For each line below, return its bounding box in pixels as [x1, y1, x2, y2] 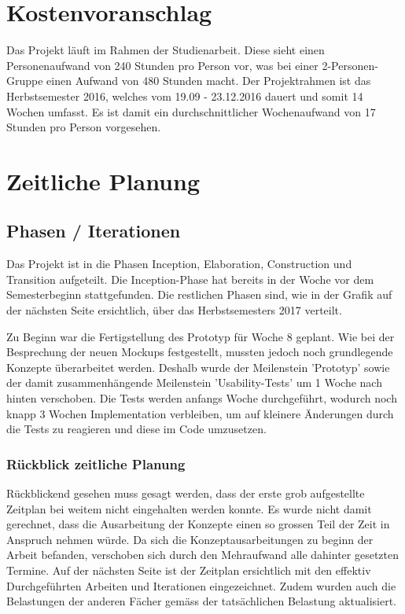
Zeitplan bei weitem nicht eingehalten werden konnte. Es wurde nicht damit [6, 500, 372, 517]
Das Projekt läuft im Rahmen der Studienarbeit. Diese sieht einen [6, 42, 325, 58]
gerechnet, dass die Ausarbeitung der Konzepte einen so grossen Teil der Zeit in [6, 516, 390, 532]
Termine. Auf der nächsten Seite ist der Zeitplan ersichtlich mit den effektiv [6, 561, 371, 578]
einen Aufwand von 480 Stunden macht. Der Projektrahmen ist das [46, 72, 371, 89]
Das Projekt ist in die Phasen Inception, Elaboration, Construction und [6, 256, 352, 272]
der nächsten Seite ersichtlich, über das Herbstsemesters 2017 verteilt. [6, 302, 342, 318]
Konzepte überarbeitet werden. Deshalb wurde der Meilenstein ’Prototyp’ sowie [6, 358, 390, 375]
